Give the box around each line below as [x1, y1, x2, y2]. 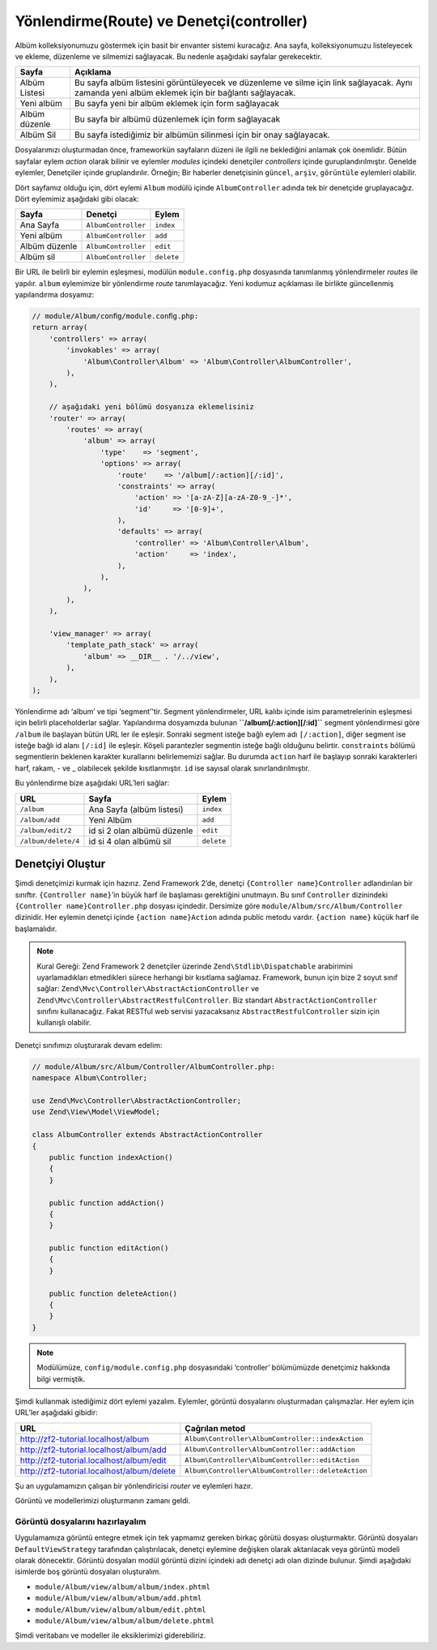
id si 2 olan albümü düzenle [88, 825, 193, 836]
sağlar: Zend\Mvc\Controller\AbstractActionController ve [36, 984, 259, 994]
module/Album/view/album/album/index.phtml [35, 1582, 210, 1592]
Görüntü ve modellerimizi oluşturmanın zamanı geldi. [15, 1496, 191, 1506]
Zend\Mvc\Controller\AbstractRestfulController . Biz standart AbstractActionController [36, 995, 378, 1005]
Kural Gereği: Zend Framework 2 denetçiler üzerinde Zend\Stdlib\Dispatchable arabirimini [36, 961, 354, 971]
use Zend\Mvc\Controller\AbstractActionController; [32, 1096, 242, 1105]
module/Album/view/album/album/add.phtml [35, 1593, 202, 1603]
